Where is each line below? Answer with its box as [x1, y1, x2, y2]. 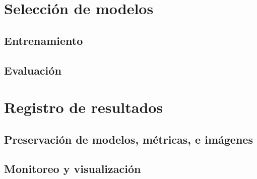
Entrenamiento [4, 32, 83, 48]
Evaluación [4, 62, 61, 78]
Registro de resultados [4, 97, 163, 117]
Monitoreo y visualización [4, 161, 141, 176]
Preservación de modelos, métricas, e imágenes [4, 131, 253, 147]
